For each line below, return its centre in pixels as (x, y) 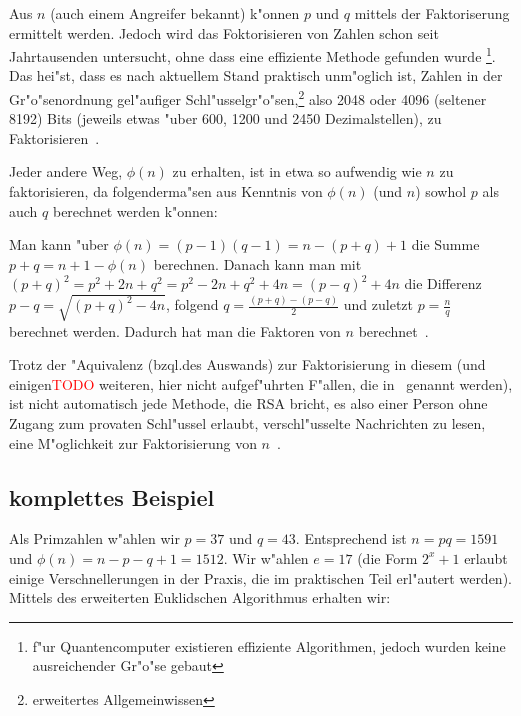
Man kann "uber (59, 244)
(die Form (387, 557)
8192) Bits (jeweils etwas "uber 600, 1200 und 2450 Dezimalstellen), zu (225, 118)
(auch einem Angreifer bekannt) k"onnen (175, 13)
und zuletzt (378, 304)
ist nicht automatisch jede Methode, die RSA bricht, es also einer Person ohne (248, 403)
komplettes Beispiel (112, 496)
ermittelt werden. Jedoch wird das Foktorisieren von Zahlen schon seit (224, 32)
